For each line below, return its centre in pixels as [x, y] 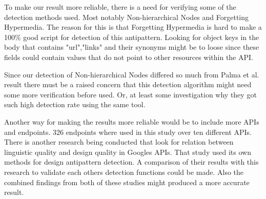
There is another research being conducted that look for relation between [119, 142]
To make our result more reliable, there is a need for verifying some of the [120, 7]
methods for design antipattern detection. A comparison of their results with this [131, 162]
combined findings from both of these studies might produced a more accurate [127, 182]
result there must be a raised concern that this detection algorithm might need [128, 84]
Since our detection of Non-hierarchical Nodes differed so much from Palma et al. [132, 74]
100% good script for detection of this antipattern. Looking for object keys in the [132, 37]
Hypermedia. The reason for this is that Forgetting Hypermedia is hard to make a [133, 27]
